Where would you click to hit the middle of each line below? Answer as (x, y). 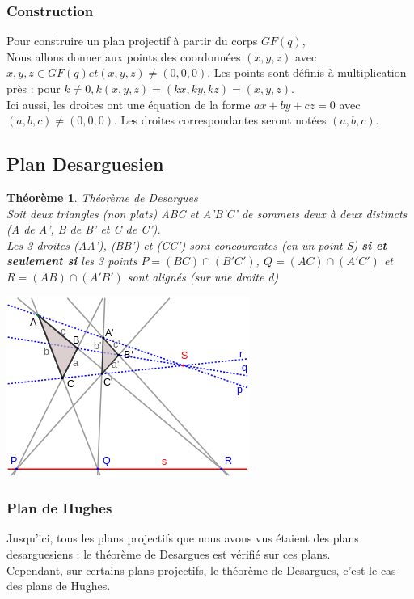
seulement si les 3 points (72, 261)
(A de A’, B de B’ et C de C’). (84, 229)
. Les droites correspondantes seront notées (220, 120)
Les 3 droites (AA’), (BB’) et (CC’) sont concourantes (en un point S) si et (196, 245)
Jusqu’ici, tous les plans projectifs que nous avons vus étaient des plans (183, 538)
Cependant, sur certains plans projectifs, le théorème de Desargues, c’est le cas (201, 569)
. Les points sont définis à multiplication (307, 72)
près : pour (34, 88)
